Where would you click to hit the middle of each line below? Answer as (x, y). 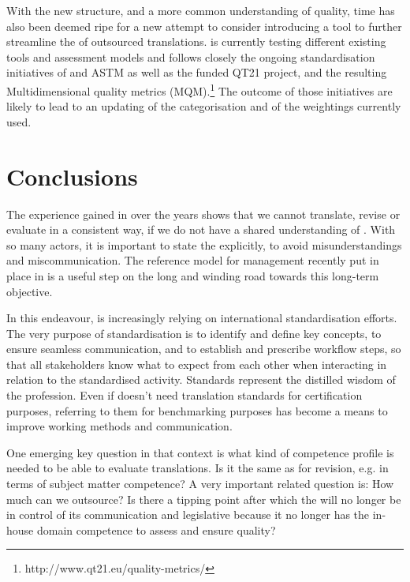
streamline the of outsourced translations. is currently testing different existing (196, 41)
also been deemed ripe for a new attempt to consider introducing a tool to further (204, 26)
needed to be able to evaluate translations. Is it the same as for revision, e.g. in (198, 468)
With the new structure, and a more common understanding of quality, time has (201, 10)
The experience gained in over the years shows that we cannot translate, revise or (203, 214)
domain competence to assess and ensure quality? (156, 529)
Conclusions (72, 176)
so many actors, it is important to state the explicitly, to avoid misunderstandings (204, 244)
